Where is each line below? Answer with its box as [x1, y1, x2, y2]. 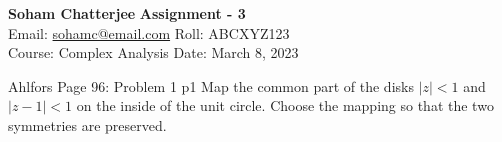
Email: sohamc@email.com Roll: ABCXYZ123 [8, 22, 290, 43]
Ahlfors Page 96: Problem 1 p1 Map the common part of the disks [8, 75, 414, 96]
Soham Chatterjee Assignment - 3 [8, 3, 246, 23]
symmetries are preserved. [8, 114, 167, 135]
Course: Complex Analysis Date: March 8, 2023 [8, 42, 299, 63]
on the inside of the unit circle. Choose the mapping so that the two [76, 95, 494, 116]
